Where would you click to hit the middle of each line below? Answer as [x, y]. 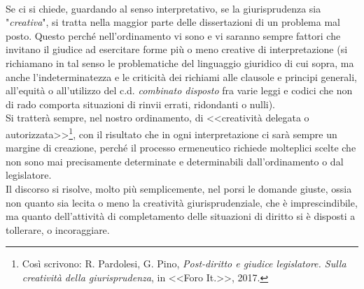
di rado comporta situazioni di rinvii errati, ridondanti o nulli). [141, 104]
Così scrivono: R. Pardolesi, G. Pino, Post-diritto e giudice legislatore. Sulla [184, 264]
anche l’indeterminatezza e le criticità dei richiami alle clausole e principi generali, [181, 76]
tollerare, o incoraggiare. [58, 229]
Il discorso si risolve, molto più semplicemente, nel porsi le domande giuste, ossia [179, 188]
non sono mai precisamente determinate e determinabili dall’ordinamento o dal [175, 161]
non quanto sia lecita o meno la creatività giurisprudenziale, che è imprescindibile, [182, 202]
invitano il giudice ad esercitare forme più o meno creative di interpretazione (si [177, 49]
